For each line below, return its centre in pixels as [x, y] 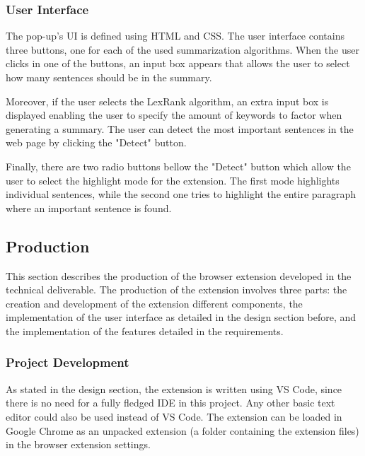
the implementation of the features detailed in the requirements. [145, 331]
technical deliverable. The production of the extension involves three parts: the [176, 290]
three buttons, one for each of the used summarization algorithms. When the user [182, 49]
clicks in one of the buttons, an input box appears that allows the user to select [178, 63]
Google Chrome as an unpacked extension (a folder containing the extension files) [182, 430]
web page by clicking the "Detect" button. [96, 142]
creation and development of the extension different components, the [154, 303]
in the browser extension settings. [78, 444]
